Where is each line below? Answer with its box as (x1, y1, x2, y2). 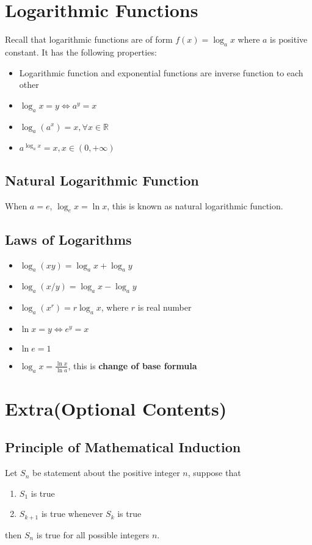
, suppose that (187, 466, 241, 479)
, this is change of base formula (68, 359, 197, 372)
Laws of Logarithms (5, 229, 132, 248)
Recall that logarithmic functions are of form (5, 33, 173, 46)
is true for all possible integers (36, 528, 150, 541)
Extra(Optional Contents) (5, 395, 227, 420)
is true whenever (41, 507, 103, 520)
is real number (137, 301, 192, 314)
